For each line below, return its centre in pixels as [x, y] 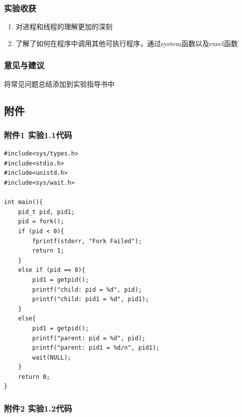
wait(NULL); [52, 357]
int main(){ [23, 202]
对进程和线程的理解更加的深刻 [64, 26]
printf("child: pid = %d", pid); [87, 289]
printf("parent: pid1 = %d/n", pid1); [96, 348]
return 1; [48, 251]
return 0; [34, 377]
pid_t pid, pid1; [46, 212]
